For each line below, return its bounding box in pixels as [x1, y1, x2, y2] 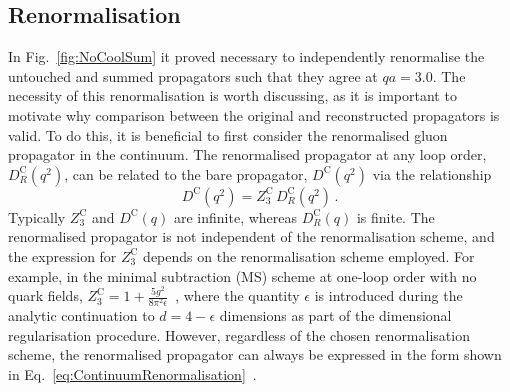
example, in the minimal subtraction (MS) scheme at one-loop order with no [8, 265, 477, 286]
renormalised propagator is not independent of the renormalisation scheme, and [8, 226, 495, 247]
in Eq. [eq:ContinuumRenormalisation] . [8, 364, 257, 385]
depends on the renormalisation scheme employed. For [143, 245, 475, 266]
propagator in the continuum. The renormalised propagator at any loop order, [8, 144, 487, 165]
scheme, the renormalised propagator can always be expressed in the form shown [8, 344, 502, 365]
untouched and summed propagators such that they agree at [8, 65, 378, 86]
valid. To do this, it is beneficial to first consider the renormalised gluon [8, 124, 448, 145]
